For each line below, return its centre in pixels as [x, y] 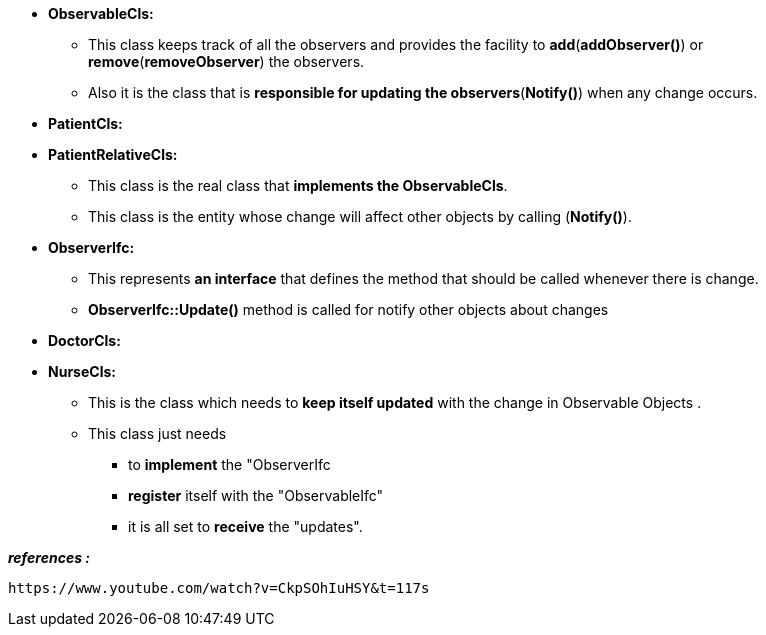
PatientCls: [85, 123]
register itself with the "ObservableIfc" [256, 495]
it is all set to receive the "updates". [245, 526]
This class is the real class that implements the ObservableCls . [298, 185]
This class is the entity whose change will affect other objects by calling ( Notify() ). [360, 216]
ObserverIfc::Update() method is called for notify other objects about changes [348, 309]
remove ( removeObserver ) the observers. [226, 61]
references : [49, 557]
